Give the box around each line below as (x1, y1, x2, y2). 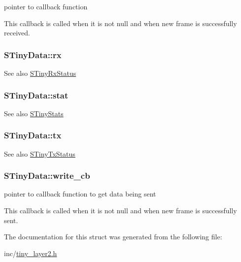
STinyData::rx (4, 48, 62, 61)
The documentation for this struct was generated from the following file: (4, 231, 222, 242)
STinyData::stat (4, 89, 69, 101)
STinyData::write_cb (4, 169, 90, 182)
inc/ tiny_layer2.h (4, 248, 57, 258)
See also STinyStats (4, 108, 64, 118)
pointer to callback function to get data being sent (4, 189, 156, 199)
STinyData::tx (4, 129, 62, 141)
